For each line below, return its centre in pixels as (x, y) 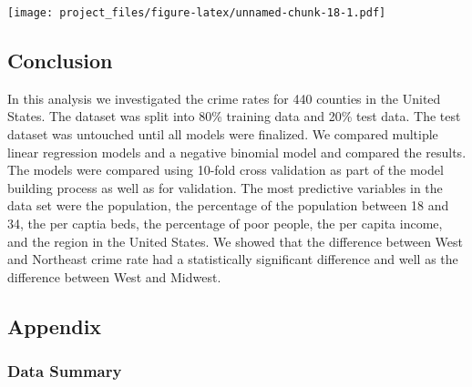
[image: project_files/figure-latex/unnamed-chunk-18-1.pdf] (197, 13)
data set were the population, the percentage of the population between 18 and (228, 205)
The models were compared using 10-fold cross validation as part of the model (226, 170)
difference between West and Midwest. (114, 276)
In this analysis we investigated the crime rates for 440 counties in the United (224, 98)
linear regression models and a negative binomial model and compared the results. (237, 152)
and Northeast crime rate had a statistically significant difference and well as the (233, 259)
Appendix (55, 326)
